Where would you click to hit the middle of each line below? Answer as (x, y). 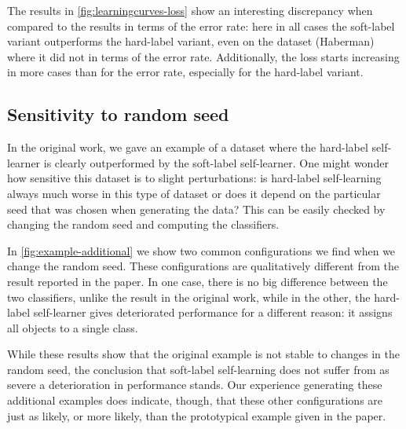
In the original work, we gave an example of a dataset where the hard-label (188, 147)
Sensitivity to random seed (118, 114)
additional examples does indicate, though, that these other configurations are (195, 400)
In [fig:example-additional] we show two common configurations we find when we (201, 250)
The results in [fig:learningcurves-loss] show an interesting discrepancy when (190, 10)
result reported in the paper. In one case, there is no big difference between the (198, 281)
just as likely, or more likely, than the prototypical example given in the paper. (197, 415)
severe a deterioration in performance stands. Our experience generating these (195, 385)
